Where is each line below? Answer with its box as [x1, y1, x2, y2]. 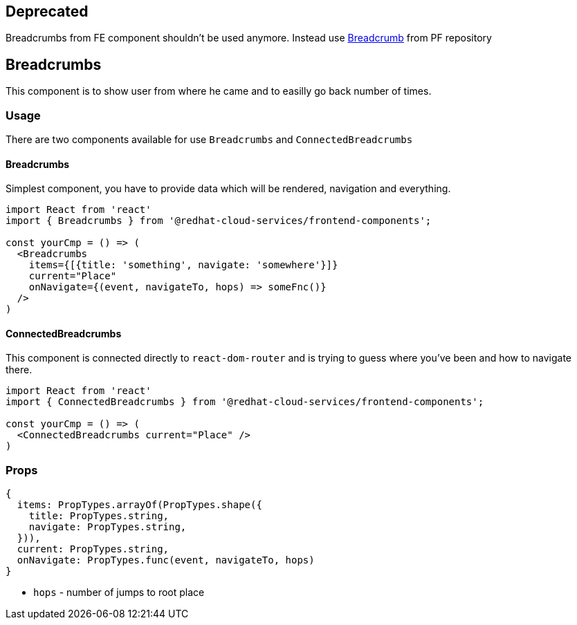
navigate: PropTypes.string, [28, 521, 187, 533]
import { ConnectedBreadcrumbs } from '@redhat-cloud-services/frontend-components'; [6, 396, 484, 408]
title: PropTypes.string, [28, 510, 170, 522]
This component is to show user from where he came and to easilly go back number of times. [6, 85, 432, 97]
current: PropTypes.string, [17, 543, 170, 555]
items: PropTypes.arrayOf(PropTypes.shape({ [17, 499, 262, 511]
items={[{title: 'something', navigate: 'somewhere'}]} [28, 259, 338, 271]
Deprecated [6, 3, 89, 20]
